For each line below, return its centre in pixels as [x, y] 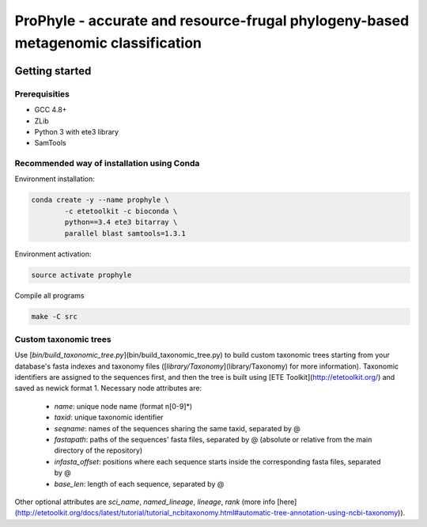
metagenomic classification [108, 43]
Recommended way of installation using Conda [107, 164]
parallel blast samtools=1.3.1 [125, 233]
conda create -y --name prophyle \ [100, 200]
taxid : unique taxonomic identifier [109, 417]
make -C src [55, 316]
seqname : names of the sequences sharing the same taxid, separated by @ [177, 428]
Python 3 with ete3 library [76, 131]
